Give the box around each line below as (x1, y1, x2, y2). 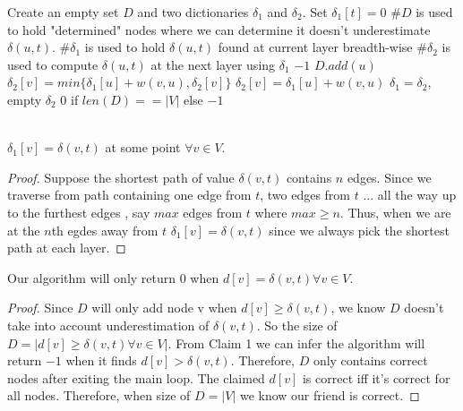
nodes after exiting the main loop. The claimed (7, 368, 265, 387)
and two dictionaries (137, 3, 249, 21)
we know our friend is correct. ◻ (239, 386, 420, 405)
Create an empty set (7, 3, 119, 21)
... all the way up (363, 185, 457, 204)
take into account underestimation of (7, 315, 210, 334)
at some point (105, 138, 181, 157)
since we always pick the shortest (269, 220, 450, 239)
